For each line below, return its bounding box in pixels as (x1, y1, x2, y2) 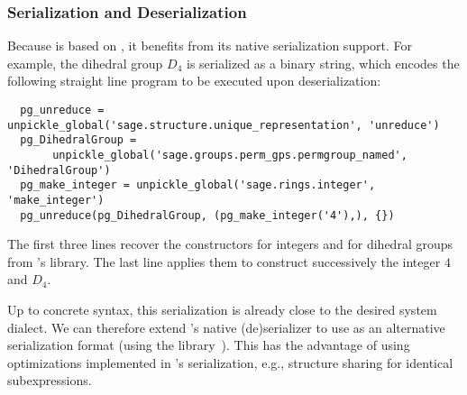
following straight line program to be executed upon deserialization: (7, 71, 381, 90)
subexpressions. (7, 371, 92, 390)
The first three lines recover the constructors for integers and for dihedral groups (7, 234, 453, 253)
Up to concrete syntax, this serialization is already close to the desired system (7, 300, 437, 319)
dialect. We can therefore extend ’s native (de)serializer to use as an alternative (7, 317, 445, 336)
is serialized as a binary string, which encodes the (186, 53, 460, 72)
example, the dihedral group (7, 53, 163, 72)
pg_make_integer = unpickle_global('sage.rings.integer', (20, 179, 376, 192)
